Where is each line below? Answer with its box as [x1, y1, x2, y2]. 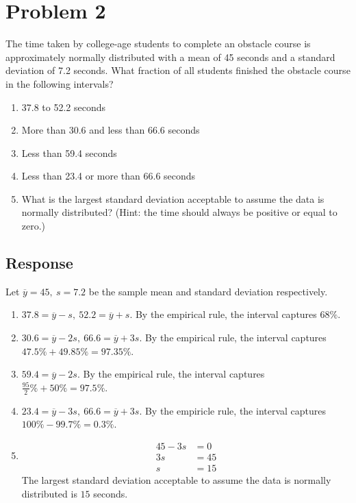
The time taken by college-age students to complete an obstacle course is [5, 36, 311, 51]
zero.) [21, 219, 46, 233]
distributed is [21, 486, 77, 500]
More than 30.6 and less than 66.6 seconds [21, 123, 200, 137]
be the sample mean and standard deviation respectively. [88, 284, 328, 298]
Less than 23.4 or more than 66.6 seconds [21, 169, 196, 183]
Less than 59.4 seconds [21, 145, 117, 160]
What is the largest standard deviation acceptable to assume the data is [21, 191, 325, 206]
